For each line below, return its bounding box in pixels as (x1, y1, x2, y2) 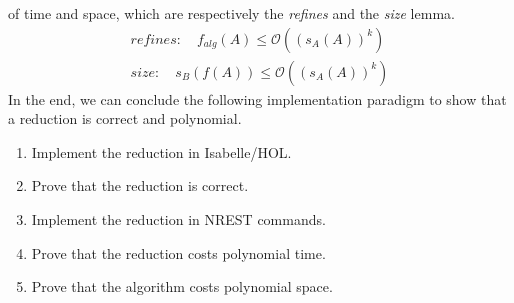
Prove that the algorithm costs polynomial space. (31, 276, 333, 297)
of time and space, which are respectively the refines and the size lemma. (8, 3, 455, 23)
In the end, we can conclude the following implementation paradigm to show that (8, 88, 507, 109)
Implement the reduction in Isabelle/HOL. (31, 141, 292, 162)
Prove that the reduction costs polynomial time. (31, 242, 326, 263)
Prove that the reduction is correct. (31, 175, 249, 196)
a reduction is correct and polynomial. (8, 108, 242, 129)
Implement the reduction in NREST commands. (31, 209, 326, 230)
